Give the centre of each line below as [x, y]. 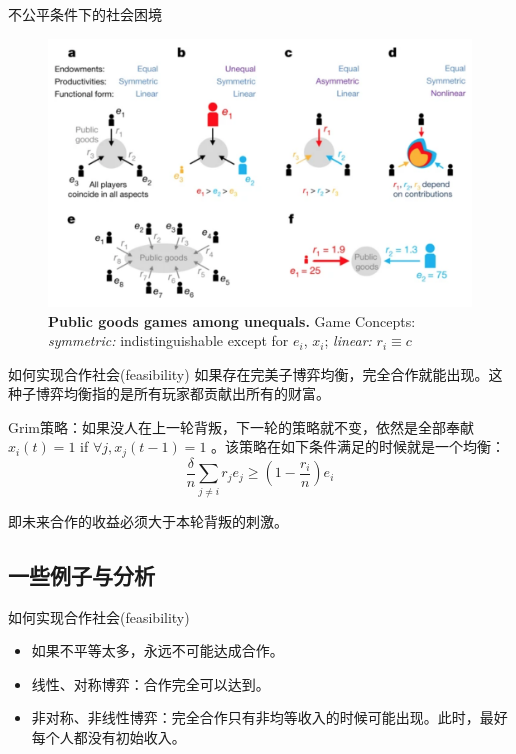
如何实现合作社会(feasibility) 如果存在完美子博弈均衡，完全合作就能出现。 [248, 373]
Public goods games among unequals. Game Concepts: [232, 320]
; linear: [348, 340]
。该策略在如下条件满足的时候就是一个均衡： [358, 446]
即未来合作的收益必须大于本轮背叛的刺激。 [148, 520]
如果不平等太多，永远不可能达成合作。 [157, 650]
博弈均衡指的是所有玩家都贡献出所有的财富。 [182, 393]
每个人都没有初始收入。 [108, 736]
